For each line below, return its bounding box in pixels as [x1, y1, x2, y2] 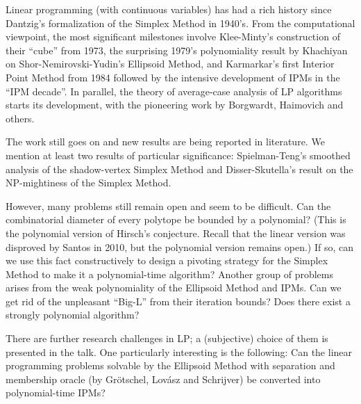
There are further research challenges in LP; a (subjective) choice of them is [6, 331, 328, 346]
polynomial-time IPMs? [6, 385, 106, 400]
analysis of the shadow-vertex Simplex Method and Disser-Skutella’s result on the [6, 161, 353, 176]
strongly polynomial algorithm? [6, 307, 140, 322]
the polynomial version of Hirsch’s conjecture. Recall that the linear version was [6, 225, 346, 240]
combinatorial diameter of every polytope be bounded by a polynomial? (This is [6, 212, 346, 227]
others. [6, 111, 35, 125]
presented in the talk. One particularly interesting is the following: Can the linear [6, 344, 353, 359]
